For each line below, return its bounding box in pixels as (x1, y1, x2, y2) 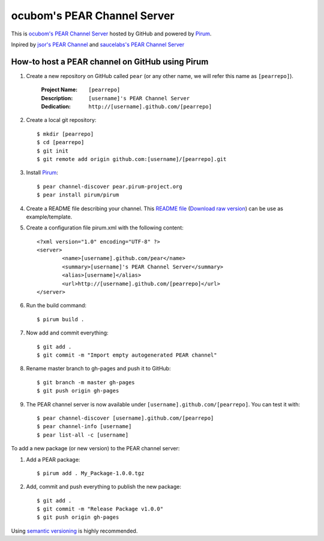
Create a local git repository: (26, 116, 97, 124)
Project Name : (41, 86, 78, 93)
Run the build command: (26, 302, 87, 309)
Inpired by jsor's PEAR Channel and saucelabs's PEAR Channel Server (11, 41, 185, 48)
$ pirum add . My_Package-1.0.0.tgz (37, 470, 145, 477)
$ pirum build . (37, 316, 85, 322)
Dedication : (41, 103, 71, 110)
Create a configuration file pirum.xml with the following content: (26, 224, 184, 231)
